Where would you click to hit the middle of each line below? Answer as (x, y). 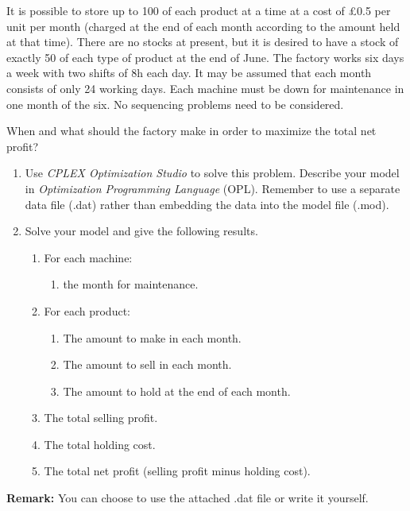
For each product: (87, 310)
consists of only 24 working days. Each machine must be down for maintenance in (205, 88)
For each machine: (88, 257)
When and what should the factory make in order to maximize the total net (191, 131)
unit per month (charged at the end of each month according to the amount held (203, 26)
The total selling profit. (101, 418)
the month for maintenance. (131, 284)
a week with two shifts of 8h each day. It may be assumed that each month (189, 73)
